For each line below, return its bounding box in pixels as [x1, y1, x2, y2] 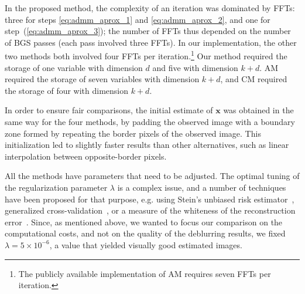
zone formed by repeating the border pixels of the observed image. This [5, 127, 261, 139]
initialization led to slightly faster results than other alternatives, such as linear [5, 138, 289, 151]
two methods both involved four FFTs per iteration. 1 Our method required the [5, 48, 287, 62]
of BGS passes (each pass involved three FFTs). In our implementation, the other [5, 36, 297, 48]
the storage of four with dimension [5, 84, 129, 96]
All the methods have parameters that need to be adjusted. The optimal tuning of [5, 170, 300, 182]
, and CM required [220, 73, 287, 85]
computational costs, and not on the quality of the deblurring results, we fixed [5, 227, 286, 239]
